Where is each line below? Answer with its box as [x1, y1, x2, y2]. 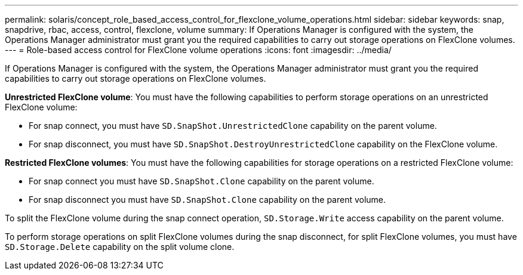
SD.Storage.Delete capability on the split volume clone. [5, 242, 235, 252]
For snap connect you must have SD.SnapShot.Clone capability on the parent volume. [29, 176, 374, 186]
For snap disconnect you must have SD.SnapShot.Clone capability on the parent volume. [29, 194, 386, 205]
